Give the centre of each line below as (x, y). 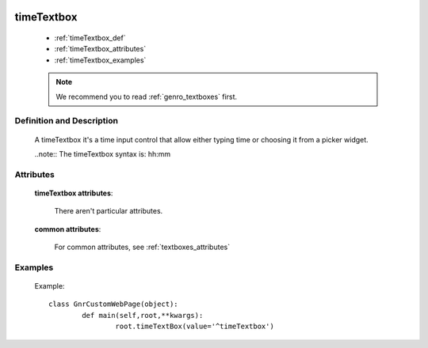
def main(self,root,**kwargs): (143, 315)
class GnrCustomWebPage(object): (113, 304)
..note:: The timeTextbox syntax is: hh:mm (103, 153)
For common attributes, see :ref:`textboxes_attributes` (142, 247)
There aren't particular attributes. (109, 211)
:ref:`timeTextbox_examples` (100, 60)
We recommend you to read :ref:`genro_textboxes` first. (147, 96)
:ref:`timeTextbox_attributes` (100, 49)
